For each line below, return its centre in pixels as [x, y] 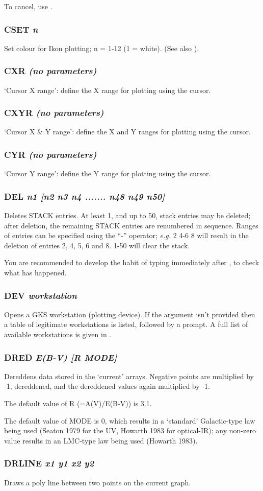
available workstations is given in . [58, 334]
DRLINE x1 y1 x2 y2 [49, 463]
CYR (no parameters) [50, 154]
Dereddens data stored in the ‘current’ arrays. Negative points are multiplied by [129, 376]
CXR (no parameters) [50, 71]
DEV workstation [41, 295]
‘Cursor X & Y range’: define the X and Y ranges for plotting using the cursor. [127, 132]
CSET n [21, 29]
